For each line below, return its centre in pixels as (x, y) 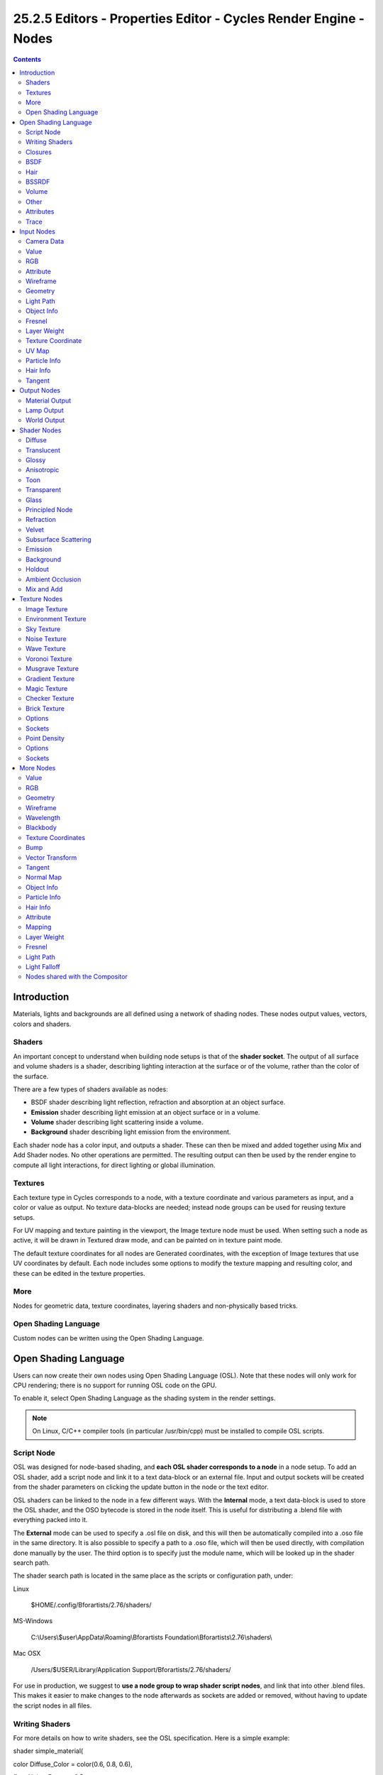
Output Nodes (40, 390)
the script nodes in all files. (52, 1705)
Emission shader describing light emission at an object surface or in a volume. (145, 1112)
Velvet (35, 530)
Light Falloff (43, 966)
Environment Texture (56, 619)
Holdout (38, 569)
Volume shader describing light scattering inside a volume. (117, 1123)
